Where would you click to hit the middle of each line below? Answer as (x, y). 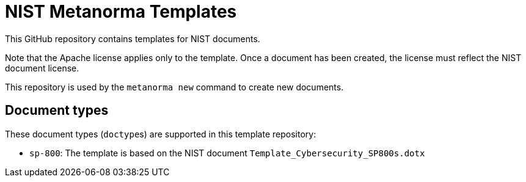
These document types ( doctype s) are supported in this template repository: (161, 134)
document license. (42, 68)
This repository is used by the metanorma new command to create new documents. (174, 87)
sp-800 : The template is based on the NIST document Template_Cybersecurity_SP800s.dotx (227, 153)
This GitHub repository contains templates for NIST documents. (133, 38)
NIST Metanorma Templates (121, 12)
